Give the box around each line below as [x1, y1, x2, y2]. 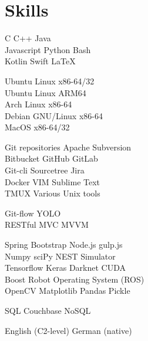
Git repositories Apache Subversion [5, 140, 132, 153]
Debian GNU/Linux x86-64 [5, 109, 103, 122]
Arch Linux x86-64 [5, 98, 72, 110]
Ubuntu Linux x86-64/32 [5, 74, 95, 87]
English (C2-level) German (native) [5, 324, 132, 336]
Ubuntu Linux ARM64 [5, 86, 86, 99]
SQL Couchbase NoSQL [5, 304, 91, 316]
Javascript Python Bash [5, 43, 91, 55]
